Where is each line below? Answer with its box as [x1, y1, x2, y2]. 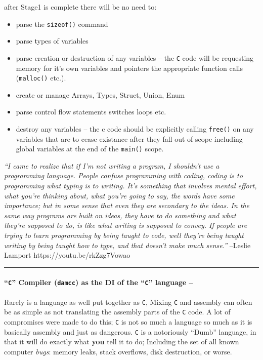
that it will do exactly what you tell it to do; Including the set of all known [4, 336, 239, 347]
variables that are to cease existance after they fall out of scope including [16, 133, 243, 144]
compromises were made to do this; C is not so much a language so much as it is [4, 316, 252, 327]
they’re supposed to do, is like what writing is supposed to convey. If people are [4, 220, 247, 230]
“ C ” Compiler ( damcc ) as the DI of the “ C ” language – [4, 277, 193, 288]
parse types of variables [16, 35, 89, 46]
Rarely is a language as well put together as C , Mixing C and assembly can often [4, 296, 252, 307]
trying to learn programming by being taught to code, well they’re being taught [4, 230, 244, 240]
